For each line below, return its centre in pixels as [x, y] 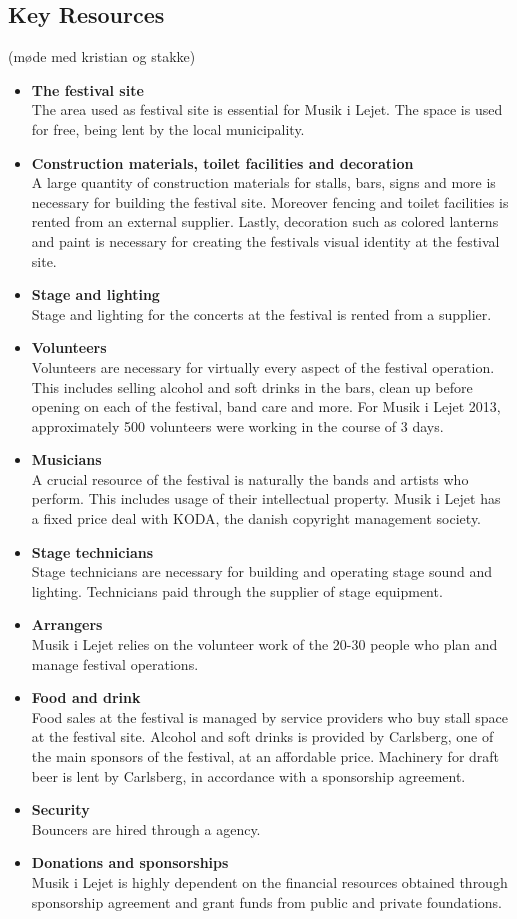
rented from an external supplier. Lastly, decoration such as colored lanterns [265, 221]
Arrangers [67, 624]
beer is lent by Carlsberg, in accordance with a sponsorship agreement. [248, 775]
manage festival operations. [115, 663]
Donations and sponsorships [130, 862]
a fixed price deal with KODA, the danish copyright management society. [256, 518]
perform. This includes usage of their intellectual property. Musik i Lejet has [266, 498]
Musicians [66, 459]
